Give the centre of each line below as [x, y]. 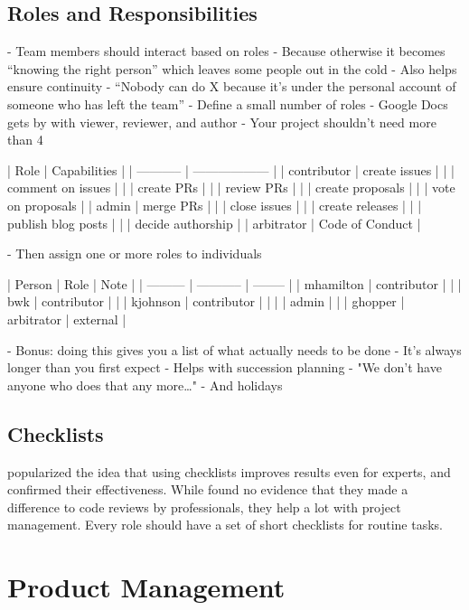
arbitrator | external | [67, 319]
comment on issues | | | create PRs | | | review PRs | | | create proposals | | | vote [231, 188]
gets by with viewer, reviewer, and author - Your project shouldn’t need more [222, 122]
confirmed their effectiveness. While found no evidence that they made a [208, 489]
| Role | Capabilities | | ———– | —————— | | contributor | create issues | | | [231, 169]
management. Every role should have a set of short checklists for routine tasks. [225, 525]
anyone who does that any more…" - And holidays [145, 385]
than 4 [25, 140]
